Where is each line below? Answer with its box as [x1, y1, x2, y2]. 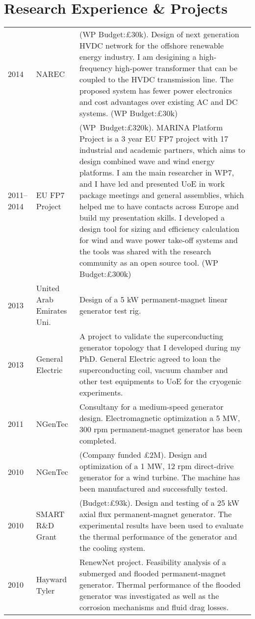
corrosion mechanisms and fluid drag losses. [79, 601, 229, 613]
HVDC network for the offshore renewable [79, 40, 224, 51]
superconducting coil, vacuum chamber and [79, 364, 228, 376]
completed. [79, 435, 117, 446]
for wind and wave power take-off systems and [79, 234, 238, 246]
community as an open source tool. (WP [79, 257, 219, 269]
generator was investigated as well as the [79, 590, 219, 602]
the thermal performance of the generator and [79, 531, 237, 543]
